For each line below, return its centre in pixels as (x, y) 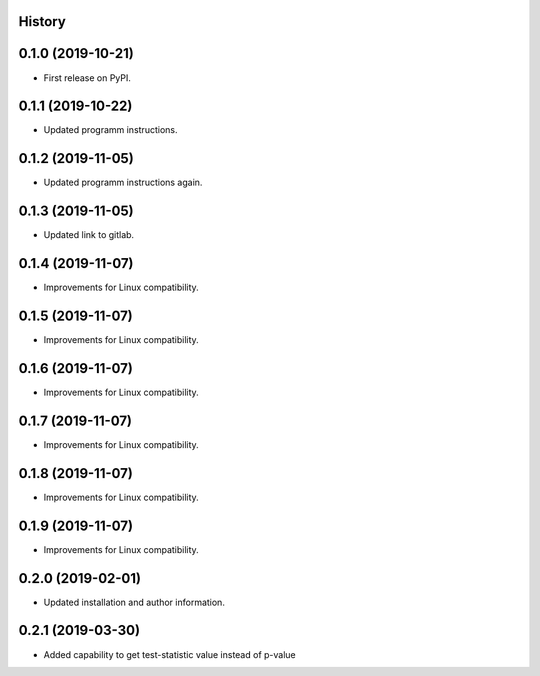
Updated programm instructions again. (123, 182)
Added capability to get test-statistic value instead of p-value (170, 654)
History (42, 21)
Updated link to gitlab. (89, 235)
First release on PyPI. (87, 77)
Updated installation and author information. (134, 602)
